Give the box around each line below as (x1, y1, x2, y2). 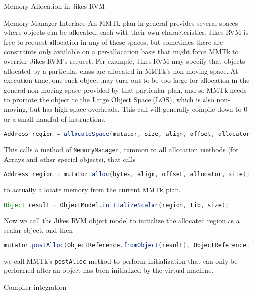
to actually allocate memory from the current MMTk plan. (4, 185, 181, 195)
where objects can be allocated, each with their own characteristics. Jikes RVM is (4, 27, 249, 37)
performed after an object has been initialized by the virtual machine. (4, 265, 214, 275)
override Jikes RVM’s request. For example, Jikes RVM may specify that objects (4, 55, 245, 66)
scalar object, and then (4, 225, 73, 235)
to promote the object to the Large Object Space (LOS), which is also (4, 94, 214, 105)
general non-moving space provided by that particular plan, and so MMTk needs (4, 84, 247, 95)
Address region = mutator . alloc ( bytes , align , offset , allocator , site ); (4, 171, 250, 178)
